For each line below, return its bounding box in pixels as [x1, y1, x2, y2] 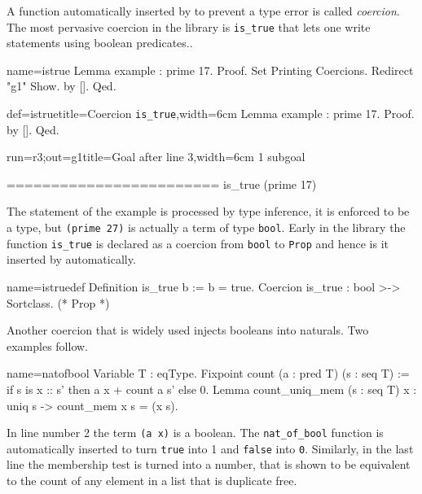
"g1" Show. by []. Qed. [7, 77, 116, 94]
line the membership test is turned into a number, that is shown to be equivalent [7, 456, 411, 473]
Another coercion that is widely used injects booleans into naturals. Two [7, 321, 369, 339]
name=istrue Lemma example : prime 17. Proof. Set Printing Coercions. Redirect [7, 61, 414, 78]
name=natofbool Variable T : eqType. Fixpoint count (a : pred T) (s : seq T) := [7, 365, 410, 382]
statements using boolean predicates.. [7, 34, 193, 51]
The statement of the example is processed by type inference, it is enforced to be [7, 203, 410, 220]
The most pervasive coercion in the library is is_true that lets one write [7, 18, 371, 35]
